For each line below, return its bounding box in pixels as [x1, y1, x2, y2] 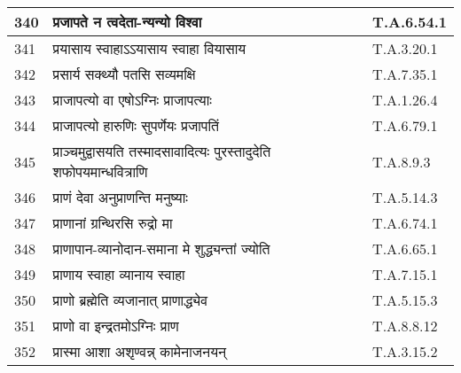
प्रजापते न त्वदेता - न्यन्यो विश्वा [52, 12, 202, 32]
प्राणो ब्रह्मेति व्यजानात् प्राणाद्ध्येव [52, 290, 208, 310]
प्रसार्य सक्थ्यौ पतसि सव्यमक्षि [52, 64, 196, 84]
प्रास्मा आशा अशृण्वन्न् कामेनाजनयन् [52, 341, 227, 361]
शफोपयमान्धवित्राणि [52, 161, 148, 182]
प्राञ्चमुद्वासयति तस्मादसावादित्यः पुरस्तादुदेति [52, 141, 271, 161]
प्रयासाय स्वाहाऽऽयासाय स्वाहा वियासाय [52, 38, 246, 58]
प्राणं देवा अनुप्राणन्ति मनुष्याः [52, 187, 188, 207]
